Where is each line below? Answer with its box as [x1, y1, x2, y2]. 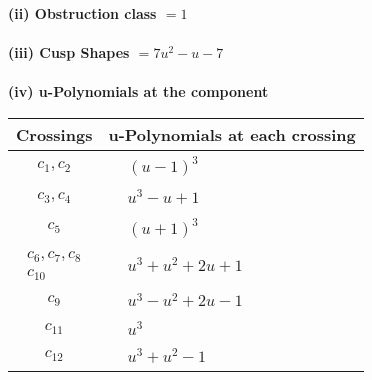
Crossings [16, 122, 93, 146]
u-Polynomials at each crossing [108, 122, 356, 146]
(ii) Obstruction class [8, 3, 157, 23]
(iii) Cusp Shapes [8, 42, 130, 63]
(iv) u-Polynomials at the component [8, 81, 269, 102]
